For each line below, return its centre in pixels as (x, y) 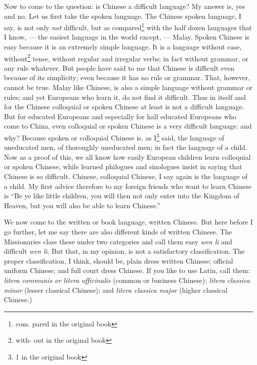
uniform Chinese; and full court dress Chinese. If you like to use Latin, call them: (127, 270)
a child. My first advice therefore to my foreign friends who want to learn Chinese (128, 186)
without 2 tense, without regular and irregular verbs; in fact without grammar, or (126, 57)
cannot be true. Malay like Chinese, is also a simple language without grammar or (128, 87)
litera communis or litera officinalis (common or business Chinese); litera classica (127, 280)
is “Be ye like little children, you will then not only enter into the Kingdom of (122, 196)
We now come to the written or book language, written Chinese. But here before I (128, 222)
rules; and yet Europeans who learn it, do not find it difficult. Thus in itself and (125, 97)
